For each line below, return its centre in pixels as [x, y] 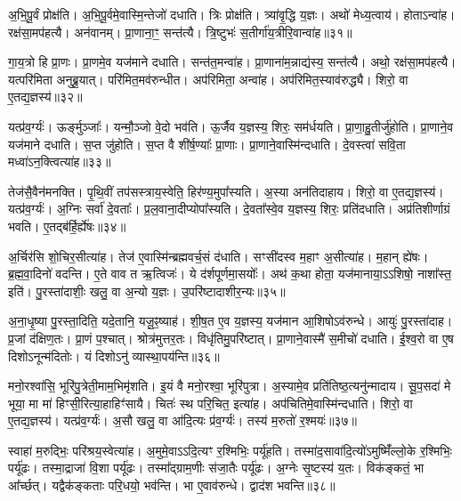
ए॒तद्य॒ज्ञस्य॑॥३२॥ [45, 97]
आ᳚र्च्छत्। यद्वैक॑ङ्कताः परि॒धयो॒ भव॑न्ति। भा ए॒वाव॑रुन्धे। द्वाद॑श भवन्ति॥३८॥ [172, 485]
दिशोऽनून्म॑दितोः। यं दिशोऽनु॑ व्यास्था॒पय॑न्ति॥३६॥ [114, 356]
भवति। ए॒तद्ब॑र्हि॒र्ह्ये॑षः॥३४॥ [67, 226]
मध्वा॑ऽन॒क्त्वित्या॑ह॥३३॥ [60, 162]
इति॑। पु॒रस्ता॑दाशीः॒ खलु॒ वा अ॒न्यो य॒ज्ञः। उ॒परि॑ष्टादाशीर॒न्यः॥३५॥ [147, 291]
